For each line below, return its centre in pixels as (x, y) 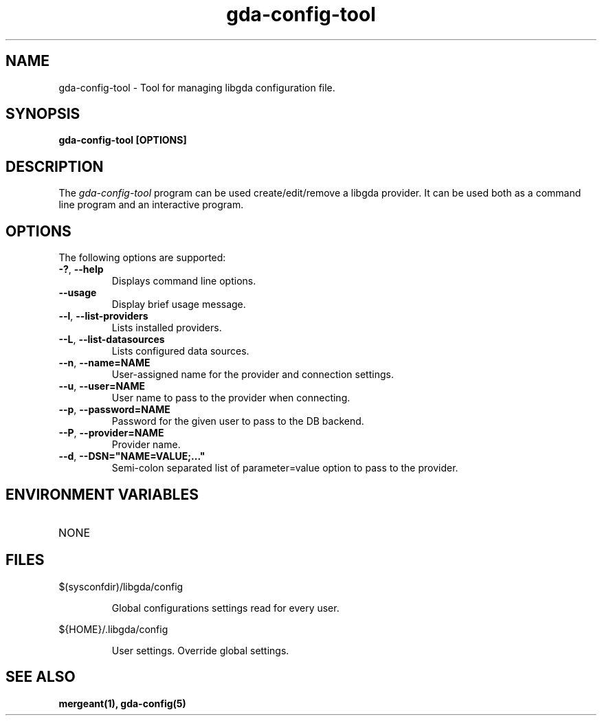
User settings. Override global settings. (200, 650)
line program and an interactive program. (151, 205)
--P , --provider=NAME (111, 433)
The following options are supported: (142, 258)
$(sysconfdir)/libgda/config (121, 586)
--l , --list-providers (103, 316)
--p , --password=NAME (114, 410)
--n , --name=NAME (104, 363)
